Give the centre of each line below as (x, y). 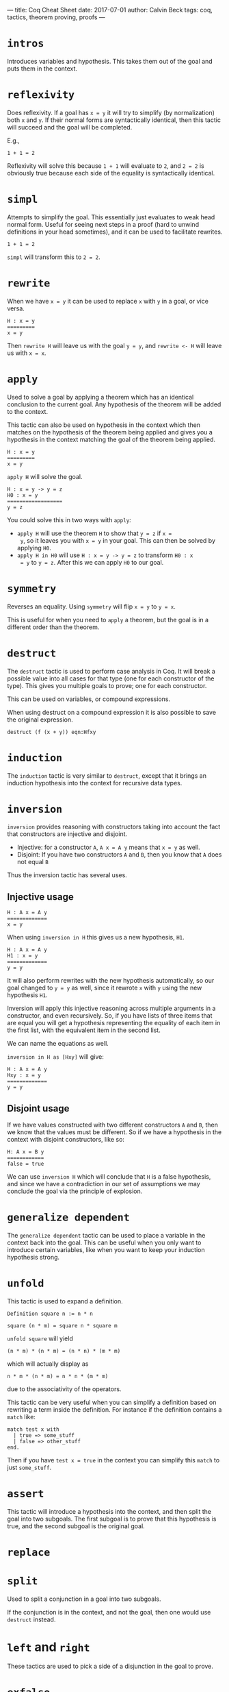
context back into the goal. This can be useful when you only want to (104, 1242)
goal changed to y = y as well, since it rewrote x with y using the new (105, 988)
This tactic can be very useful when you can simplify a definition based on (112, 1402)
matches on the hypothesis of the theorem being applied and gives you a (110, 432)
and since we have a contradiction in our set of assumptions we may (104, 1184)
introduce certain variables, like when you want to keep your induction (106, 1250)
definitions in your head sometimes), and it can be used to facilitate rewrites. (115, 232)
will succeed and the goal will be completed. (70, 127)
